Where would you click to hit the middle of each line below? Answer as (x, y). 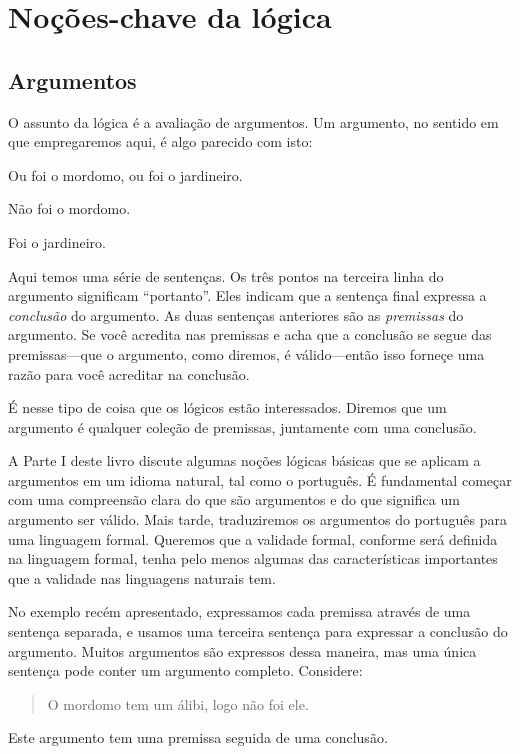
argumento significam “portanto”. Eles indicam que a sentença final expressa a (247, 295)
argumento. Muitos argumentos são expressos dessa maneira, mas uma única (242, 650)
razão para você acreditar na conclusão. (129, 373)
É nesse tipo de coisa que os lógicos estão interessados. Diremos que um (227, 407)
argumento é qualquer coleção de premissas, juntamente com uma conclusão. (242, 426)
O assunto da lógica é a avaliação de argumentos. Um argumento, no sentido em (253, 121)
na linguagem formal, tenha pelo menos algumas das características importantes (253, 558)
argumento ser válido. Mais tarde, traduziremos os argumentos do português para (257, 519)
